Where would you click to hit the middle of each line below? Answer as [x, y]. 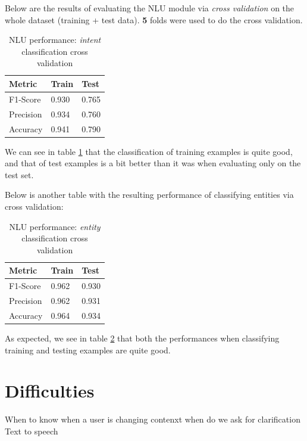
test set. [19, 174]
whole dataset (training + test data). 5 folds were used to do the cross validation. [154, 19]
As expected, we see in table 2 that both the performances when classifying [142, 338]
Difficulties [50, 391]
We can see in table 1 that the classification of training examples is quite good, [149, 151]
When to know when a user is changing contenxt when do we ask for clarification [153, 419]
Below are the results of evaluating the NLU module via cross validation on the [150, 8]
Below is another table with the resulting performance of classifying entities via [149, 195]
